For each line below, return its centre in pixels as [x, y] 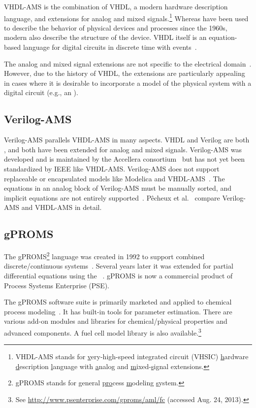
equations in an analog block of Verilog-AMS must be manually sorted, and [118, 188]
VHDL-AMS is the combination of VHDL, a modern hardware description [116, 6]
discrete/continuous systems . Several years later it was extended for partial [119, 266]
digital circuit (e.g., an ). [41, 92]
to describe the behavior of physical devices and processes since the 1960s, [116, 27]
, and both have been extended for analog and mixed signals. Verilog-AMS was [123, 149]
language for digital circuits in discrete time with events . [110, 47]
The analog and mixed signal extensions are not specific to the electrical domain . [128, 63]
